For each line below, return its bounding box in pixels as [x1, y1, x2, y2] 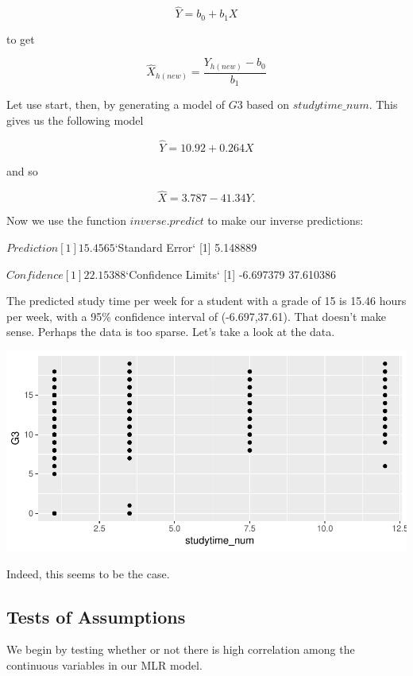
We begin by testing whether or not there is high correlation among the [6, 641, 355, 658]
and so [6, 162, 38, 179]
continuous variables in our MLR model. [6, 657, 203, 674]
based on [246, 96, 290, 113]
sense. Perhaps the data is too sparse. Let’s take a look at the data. [6, 323, 335, 340]
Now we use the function [6, 212, 126, 229]
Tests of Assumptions [6, 604, 186, 628]
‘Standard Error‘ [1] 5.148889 [114, 239, 257, 256]
